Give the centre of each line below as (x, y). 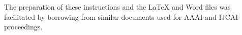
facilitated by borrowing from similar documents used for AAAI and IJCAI (121, 16)
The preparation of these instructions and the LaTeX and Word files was (117, 7)
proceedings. (23, 27)
